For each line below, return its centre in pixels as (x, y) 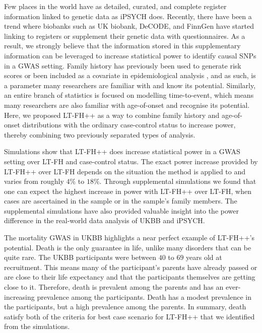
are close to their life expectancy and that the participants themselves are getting (130, 277)
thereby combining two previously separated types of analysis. (100, 134)
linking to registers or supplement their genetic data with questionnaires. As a (125, 36)
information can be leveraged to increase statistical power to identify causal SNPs (130, 55)
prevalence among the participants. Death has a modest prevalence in (144, 296)
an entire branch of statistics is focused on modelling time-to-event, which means (129, 95)
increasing (19, 296)
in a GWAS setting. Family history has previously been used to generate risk (123, 65)
